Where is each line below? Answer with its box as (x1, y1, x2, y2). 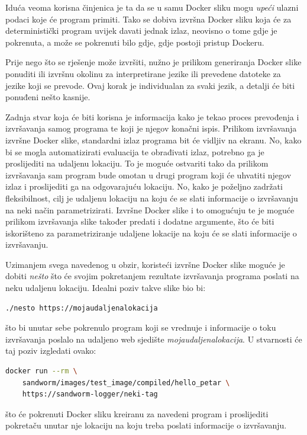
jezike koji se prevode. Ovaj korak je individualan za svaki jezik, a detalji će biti (5, 79, 295, 91)
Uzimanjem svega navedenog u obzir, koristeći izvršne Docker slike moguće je (5, 258, 285, 270)
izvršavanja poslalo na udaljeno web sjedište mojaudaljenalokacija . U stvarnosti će (5, 332, 302, 345)
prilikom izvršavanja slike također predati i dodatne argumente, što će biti (5, 215, 274, 228)
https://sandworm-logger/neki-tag (22, 390, 158, 399)
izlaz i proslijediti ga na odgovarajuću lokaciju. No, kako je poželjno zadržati (5, 180, 283, 193)
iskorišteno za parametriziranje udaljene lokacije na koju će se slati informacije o (5, 226, 297, 239)
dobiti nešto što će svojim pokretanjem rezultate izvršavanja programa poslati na (5, 270, 299, 282)
